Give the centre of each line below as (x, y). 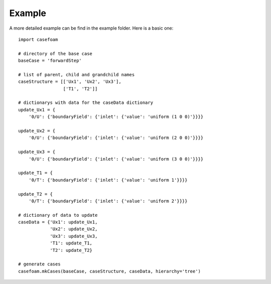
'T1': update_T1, (71, 243)
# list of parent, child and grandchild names (77, 75)
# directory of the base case (55, 53)
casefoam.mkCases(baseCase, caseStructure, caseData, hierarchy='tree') (109, 271)
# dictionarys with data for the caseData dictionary (86, 103)
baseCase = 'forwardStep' (50, 61)
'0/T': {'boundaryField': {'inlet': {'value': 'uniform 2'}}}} (108, 201)
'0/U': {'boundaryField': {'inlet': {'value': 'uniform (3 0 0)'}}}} (116, 159)
